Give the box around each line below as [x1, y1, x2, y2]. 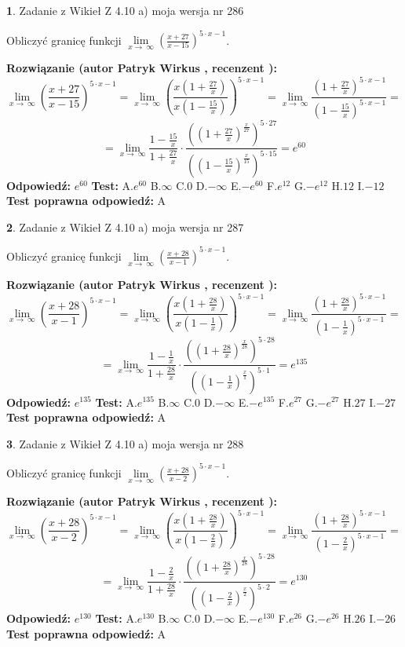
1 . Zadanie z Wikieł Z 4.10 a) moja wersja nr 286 [6, 2, 244, 18]
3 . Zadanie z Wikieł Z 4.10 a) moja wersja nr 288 [6, 435, 244, 451]
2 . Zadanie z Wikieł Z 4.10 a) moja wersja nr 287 [6, 218, 244, 235]
